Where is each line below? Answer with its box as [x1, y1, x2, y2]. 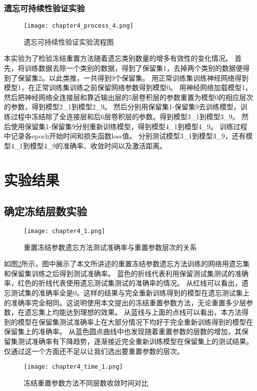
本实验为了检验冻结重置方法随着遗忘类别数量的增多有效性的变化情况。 [4, 53, 232, 63]
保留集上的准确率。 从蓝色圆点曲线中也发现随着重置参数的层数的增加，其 [4, 326, 242, 337]
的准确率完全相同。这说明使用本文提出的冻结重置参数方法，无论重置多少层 [4, 297, 246, 307]
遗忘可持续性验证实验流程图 [24, 36, 114, 47]
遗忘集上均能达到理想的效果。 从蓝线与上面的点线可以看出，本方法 [24, 307, 242, 317]
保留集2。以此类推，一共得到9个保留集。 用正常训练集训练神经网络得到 [17, 72, 249, 83]
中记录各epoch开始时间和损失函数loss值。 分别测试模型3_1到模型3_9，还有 [4, 131, 246, 141]
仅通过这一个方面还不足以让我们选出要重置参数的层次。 [4, 345, 184, 356]
